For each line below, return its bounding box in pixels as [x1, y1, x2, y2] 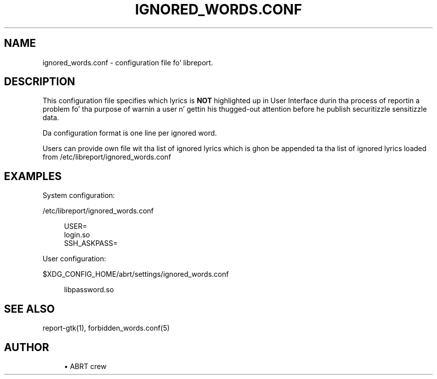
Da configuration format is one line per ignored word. [42, 129, 217, 138]
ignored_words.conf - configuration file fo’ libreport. [42, 58, 213, 67]
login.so [64, 230, 90, 239]
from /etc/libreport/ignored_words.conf [42, 153, 171, 162]
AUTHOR [4, 341, 49, 354]
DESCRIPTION [4, 75, 75, 88]
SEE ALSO [4, 302, 55, 315]
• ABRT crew [64, 362, 107, 371]
